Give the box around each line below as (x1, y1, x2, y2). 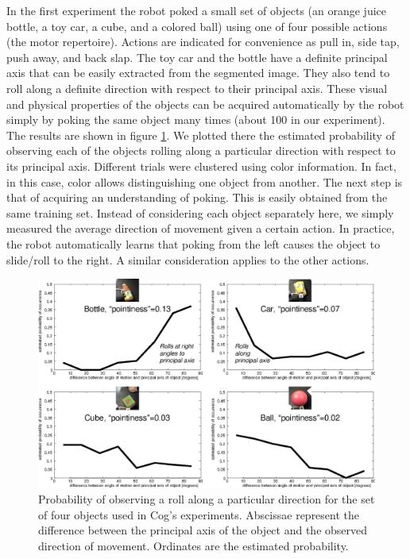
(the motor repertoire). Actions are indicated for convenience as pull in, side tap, (6, 33, 400, 50)
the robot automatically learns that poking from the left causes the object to (6, 235, 381, 252)
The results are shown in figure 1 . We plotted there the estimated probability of (6, 126, 395, 143)
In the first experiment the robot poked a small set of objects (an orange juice (6, 2, 387, 18)
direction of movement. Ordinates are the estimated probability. (38, 537, 349, 553)
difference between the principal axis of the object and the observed (38, 522, 368, 538)
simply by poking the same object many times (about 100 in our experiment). (6, 111, 385, 128)
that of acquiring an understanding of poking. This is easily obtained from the (6, 189, 388, 206)
